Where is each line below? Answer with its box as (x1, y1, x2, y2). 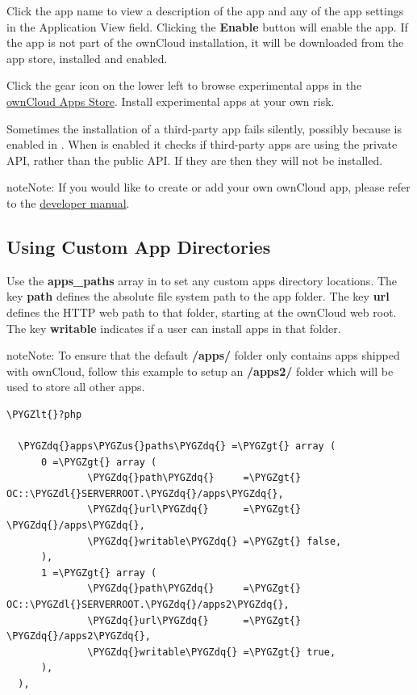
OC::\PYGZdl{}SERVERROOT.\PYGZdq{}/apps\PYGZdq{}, (6, 487, 284, 499)
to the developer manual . (6, 194, 130, 211)
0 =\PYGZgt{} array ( (40, 456, 157, 468)
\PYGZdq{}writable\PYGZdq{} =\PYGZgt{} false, (87, 535, 342, 547)
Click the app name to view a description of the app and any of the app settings (6, 2, 404, 19)
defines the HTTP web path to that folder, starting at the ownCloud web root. (6, 303, 397, 320)
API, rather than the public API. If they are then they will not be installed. (6, 151, 383, 168)
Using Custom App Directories (6, 234, 271, 259)
